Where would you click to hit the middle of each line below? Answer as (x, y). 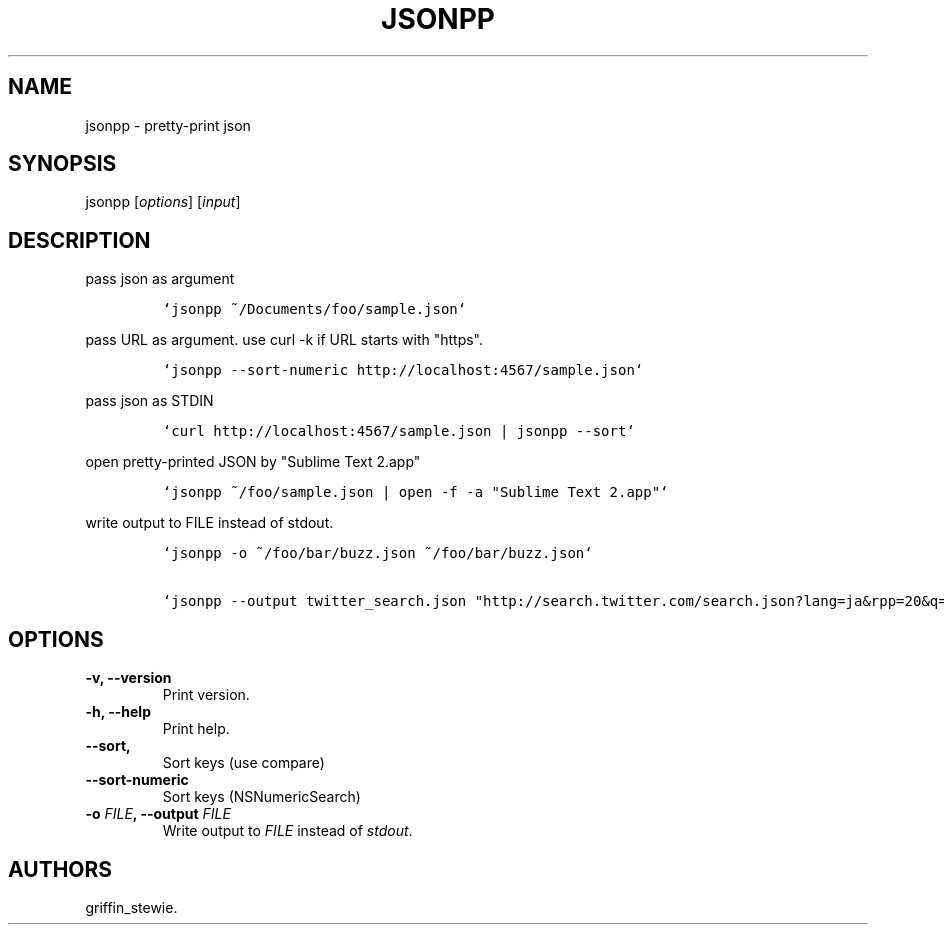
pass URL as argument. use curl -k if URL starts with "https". (284, 340)
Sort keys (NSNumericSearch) (261, 797)
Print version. (206, 695)
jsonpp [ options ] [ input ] (163, 202)
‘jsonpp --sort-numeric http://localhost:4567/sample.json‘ (403, 370)
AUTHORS (60, 869)
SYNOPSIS (62, 164)
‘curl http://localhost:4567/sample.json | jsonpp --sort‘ (398, 431)
